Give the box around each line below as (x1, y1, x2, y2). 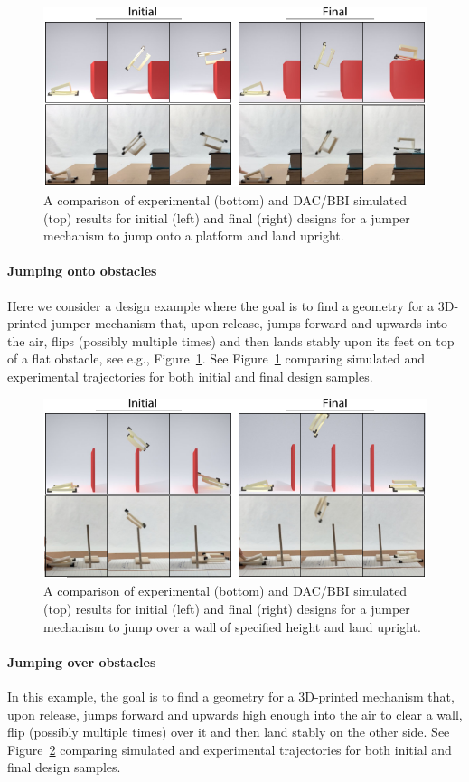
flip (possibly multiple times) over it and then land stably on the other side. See (7, 722, 450, 741)
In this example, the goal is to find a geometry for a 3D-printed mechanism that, (7, 687, 455, 706)
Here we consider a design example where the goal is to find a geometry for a (7, 296, 435, 315)
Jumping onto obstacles (7, 261, 157, 280)
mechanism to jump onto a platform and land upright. (43, 226, 344, 245)
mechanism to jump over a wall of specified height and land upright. (43, 617, 421, 636)
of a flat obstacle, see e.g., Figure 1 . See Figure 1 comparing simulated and (7, 349, 425, 368)
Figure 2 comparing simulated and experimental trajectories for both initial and (7, 740, 452, 758)
